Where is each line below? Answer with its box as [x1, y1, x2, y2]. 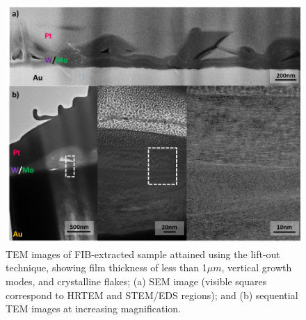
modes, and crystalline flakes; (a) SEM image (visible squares [6, 274, 267, 289]
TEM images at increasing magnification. [6, 301, 181, 316]
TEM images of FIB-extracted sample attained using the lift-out [6, 246, 280, 261]
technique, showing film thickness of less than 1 [6, 260, 207, 275]
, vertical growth [221, 260, 292, 275]
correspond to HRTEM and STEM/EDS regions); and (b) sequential [6, 287, 298, 302]
